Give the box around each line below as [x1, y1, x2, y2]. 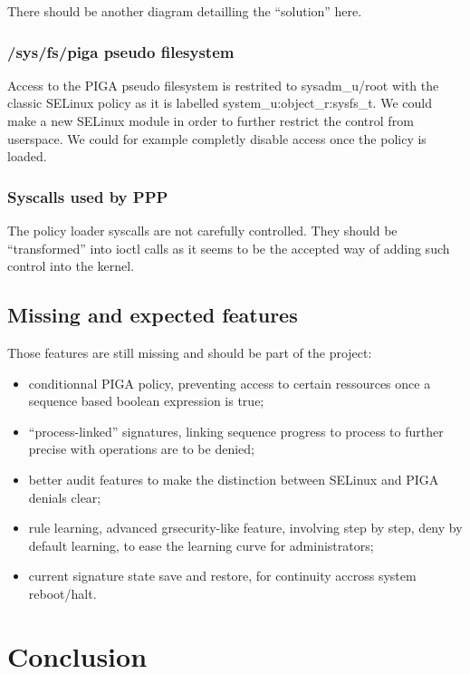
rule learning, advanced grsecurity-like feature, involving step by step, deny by [28, 518, 463, 537]
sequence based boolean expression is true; [28, 391, 264, 410]
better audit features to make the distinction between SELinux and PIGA [28, 469, 439, 488]
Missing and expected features [7, 301, 298, 329]
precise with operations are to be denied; [28, 439, 254, 458]
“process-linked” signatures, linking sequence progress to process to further [28, 421, 444, 440]
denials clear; [28, 487, 101, 506]
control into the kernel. [7, 256, 135, 275]
